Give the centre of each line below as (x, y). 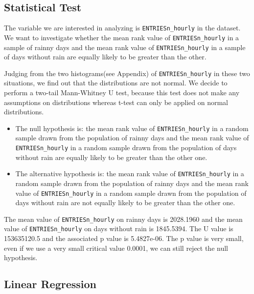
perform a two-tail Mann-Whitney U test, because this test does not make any (122, 93)
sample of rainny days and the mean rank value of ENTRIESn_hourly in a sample (125, 47)
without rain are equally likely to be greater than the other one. (111, 157)
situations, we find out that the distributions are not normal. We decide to (116, 83)
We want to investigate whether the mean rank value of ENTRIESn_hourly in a (122, 37)
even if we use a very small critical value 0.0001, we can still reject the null (116, 248)
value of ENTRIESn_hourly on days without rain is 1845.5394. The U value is (119, 228)
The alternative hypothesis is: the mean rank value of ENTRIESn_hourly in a (130, 174)
